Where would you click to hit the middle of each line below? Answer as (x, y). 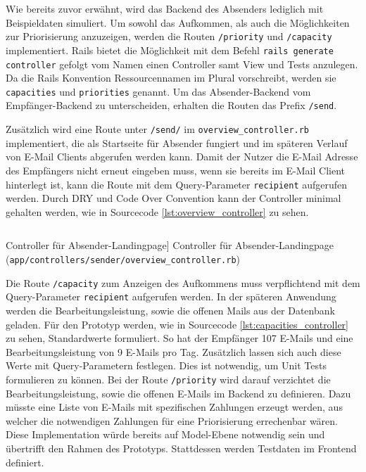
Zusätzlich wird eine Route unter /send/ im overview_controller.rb (158, 129)
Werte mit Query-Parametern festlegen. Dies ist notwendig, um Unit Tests (166, 365)
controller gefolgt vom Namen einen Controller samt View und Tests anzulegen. (182, 64)
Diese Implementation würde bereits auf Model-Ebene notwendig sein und (165, 434)
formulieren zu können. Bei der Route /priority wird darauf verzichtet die (168, 379)
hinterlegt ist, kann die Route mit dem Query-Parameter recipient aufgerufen (177, 184)
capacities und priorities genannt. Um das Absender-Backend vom (158, 91)
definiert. (25, 462)
